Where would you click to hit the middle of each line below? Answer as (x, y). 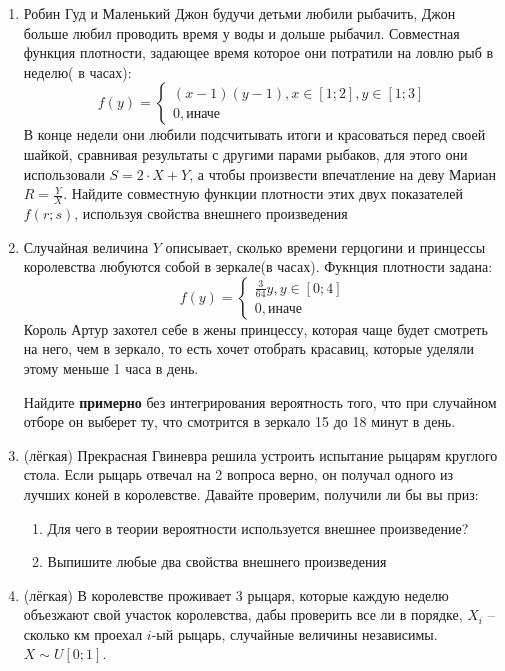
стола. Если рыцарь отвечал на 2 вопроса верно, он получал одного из (238, 474)
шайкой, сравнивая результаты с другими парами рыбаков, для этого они (245, 153)
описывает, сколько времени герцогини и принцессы (325, 246)
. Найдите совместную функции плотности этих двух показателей (263, 193)
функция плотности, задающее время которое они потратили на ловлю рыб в (258, 52)
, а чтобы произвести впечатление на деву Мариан (342, 173)
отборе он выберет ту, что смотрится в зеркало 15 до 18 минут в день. (239, 421)
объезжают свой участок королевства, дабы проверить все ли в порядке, (243, 614)
